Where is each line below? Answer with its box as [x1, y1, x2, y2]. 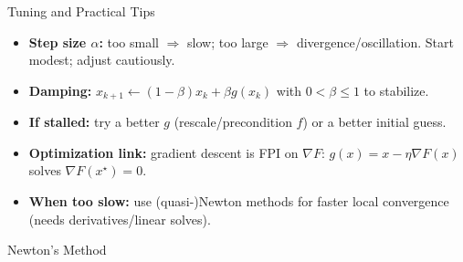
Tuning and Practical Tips [7, 2, 155, 20]
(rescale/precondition [174, 112, 292, 131]
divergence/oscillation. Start [296, 32, 454, 51]
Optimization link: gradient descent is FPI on [28, 142, 299, 162]
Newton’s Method [7, 240, 107, 259]
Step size [28, 32, 87, 51]
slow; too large [187, 32, 268, 51]
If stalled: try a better [28, 112, 160, 131]
